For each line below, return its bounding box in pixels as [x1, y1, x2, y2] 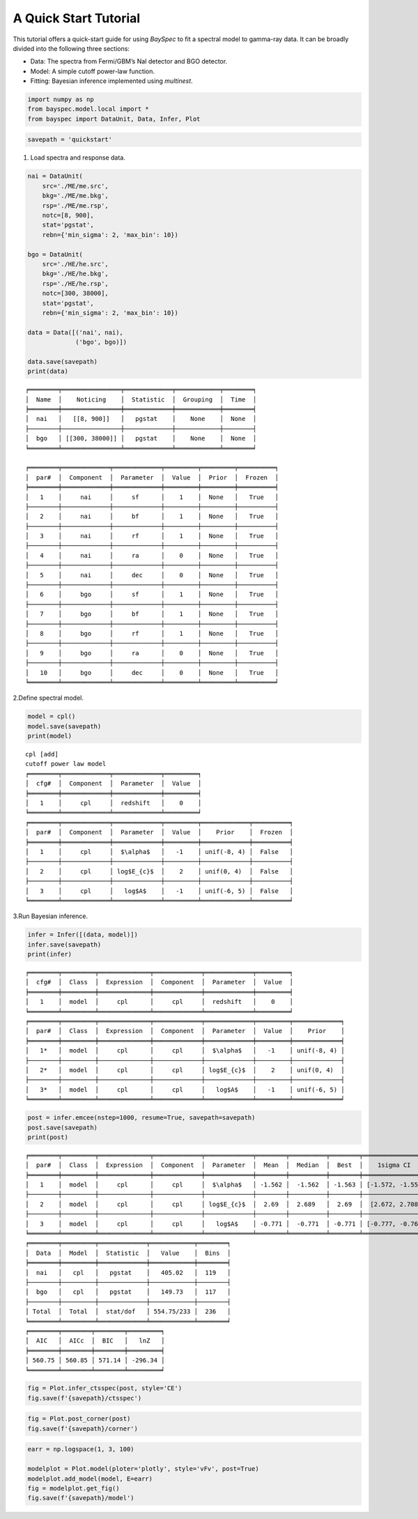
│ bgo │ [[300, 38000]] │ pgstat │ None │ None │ [25, 434, 257, 443]
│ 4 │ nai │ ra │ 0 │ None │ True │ [25, 551, 279, 559]
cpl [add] [25, 750, 59, 758]
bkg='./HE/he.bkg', [42, 270, 109, 278]
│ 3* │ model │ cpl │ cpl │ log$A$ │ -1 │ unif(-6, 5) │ [25, 1085, 345, 1094]
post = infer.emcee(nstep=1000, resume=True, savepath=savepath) [27, 1114, 256, 1122]
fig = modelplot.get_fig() [27, 1484, 120, 1492]
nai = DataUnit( [27, 172, 84, 181]
